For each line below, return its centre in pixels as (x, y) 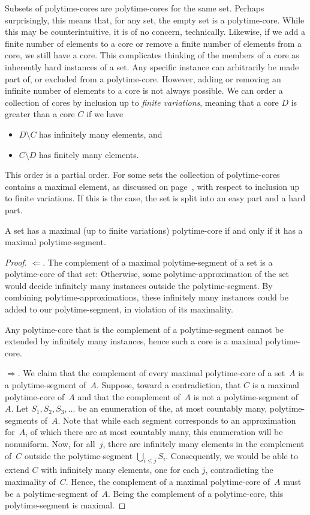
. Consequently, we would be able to (232, 455)
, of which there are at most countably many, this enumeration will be (154, 432)
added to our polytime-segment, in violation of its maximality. (119, 309)
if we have (105, 114)
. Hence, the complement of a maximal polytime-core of (168, 481)
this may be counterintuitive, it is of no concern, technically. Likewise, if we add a (155, 32)
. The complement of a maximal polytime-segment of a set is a (158, 262)
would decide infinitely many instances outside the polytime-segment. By (139, 285)
